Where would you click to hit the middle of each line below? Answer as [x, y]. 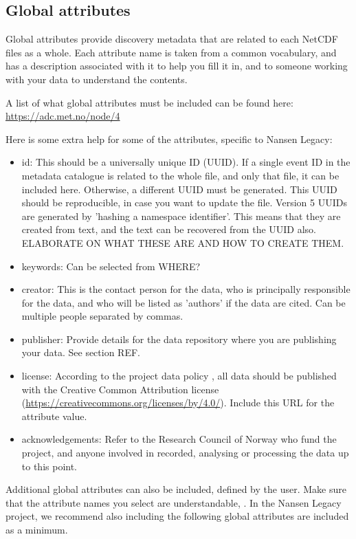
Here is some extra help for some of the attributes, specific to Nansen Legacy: [169, 139]
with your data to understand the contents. [97, 79]
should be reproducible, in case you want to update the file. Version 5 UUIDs [184, 202]
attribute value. [54, 416]
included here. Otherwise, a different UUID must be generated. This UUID [179, 189]
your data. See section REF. [81, 352]
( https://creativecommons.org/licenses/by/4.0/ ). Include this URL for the [178, 403]
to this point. [49, 466]
